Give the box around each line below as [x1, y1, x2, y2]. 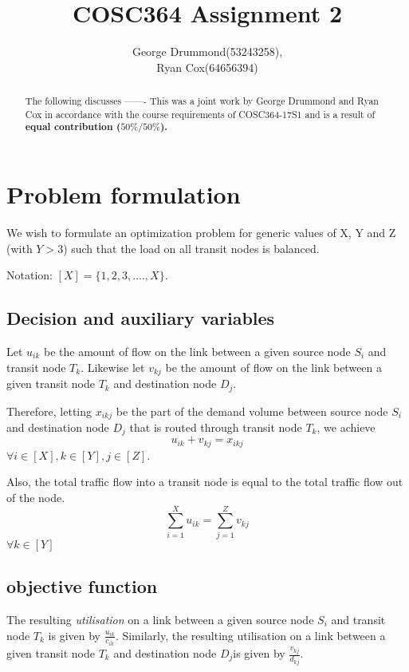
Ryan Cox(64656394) [156, 58, 258, 75]
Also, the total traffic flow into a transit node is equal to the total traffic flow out [6, 473, 403, 490]
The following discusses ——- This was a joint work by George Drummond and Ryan [25, 94, 379, 108]
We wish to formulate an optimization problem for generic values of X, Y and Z [6, 224, 396, 241]
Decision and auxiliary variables [6, 306, 275, 330]
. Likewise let [81, 358, 145, 375]
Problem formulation [6, 178, 241, 211]
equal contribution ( [25, 120, 121, 134]
